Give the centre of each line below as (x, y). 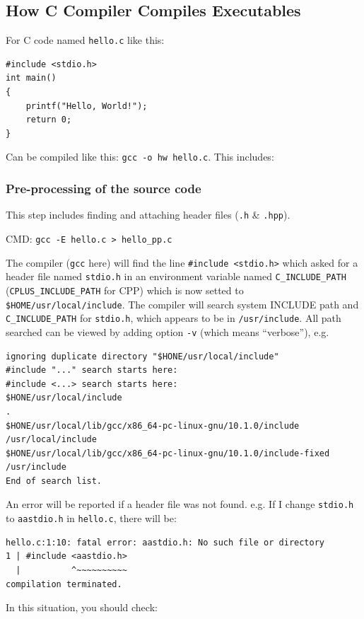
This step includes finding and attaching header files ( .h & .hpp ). (148, 215)
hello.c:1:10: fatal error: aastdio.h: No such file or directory (165, 542)
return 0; (49, 120)
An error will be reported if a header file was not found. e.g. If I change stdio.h (180, 504)
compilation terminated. (64, 584)
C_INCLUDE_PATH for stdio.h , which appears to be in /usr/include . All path (174, 318)
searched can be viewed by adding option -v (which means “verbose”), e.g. (168, 331)
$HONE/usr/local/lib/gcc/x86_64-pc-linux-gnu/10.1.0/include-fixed (168, 453)
